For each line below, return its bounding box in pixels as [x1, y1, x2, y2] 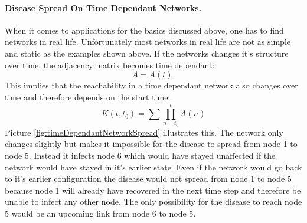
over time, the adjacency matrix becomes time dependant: [5, 58, 215, 71]
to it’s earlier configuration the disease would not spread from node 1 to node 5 [5, 172, 292, 185]
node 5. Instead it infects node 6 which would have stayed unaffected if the [5, 149, 276, 162]
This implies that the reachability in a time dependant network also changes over [5, 79, 298, 91]
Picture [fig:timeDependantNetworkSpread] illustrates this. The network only [5, 126, 283, 138]
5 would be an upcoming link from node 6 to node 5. [5, 207, 196, 219]
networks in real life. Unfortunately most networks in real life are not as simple [5, 35, 290, 48]
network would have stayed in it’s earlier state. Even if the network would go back [5, 160, 302, 173]
